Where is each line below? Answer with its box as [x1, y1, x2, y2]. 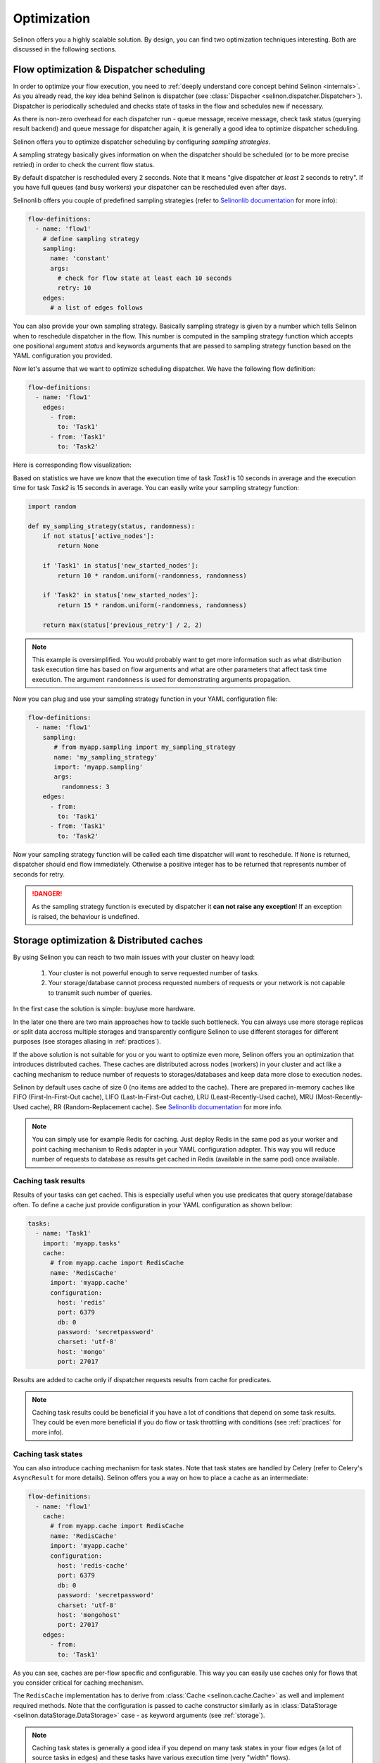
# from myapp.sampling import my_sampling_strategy [53, 743, 236, 751]
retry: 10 [57, 284, 91, 292]
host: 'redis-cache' [57, 1562, 129, 1570]
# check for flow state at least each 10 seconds [57, 274, 232, 282]
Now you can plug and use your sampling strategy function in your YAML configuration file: [13, 695, 278, 703]
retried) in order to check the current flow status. [13, 160, 155, 169]
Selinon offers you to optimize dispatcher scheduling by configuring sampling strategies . [13, 138, 271, 146]
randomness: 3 [61, 783, 110, 791]
